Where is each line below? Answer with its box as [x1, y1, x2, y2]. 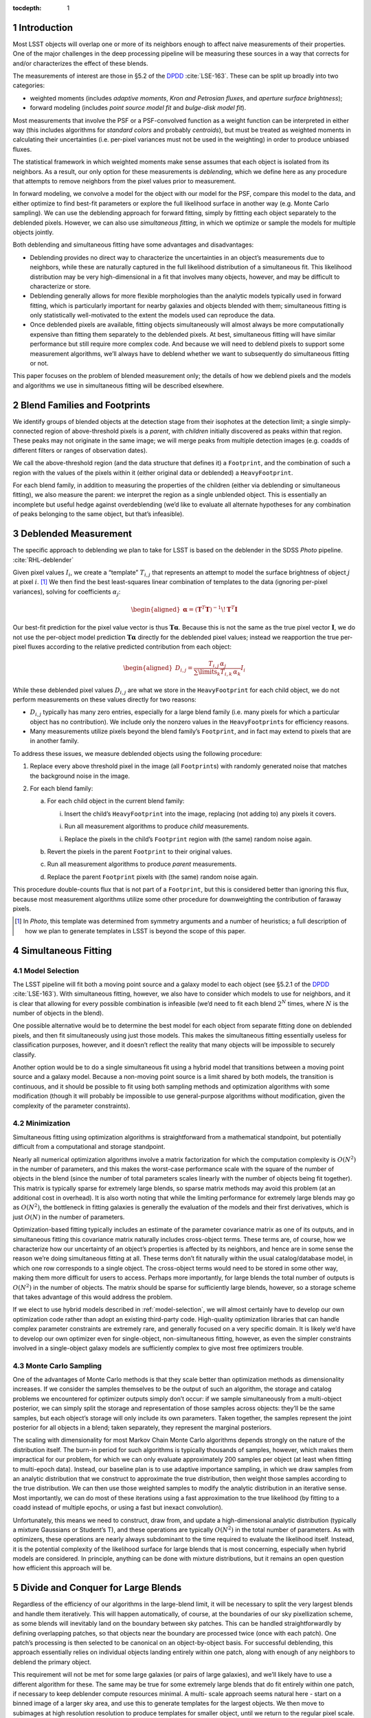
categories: [12, 81, 45, 89]
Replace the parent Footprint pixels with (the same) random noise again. [47, 873, 258, 881]
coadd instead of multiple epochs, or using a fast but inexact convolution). [12, 1504, 223, 1512]
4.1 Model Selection [12, 966, 79, 975]
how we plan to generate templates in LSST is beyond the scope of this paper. [25, 926, 247, 935]
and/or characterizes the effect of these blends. [12, 59, 148, 67]
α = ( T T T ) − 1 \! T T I [183, 605, 238, 613]
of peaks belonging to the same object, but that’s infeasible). [12, 510, 185, 518]
